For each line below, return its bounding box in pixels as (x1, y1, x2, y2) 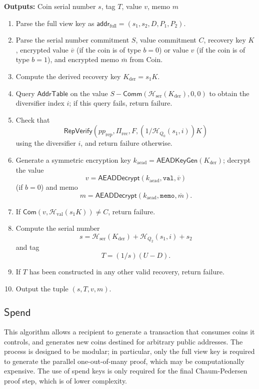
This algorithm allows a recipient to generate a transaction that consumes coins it (4, 326, 255, 336)
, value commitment (135, 35, 196, 45)
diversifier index (15, 98, 64, 108)
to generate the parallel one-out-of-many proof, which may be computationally (4, 355, 244, 366)
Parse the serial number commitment (15, 35, 129, 45)
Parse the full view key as (15, 18, 94, 28)
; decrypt (223, 154, 250, 165)
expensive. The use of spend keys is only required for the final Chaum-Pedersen (4, 365, 247, 376)
